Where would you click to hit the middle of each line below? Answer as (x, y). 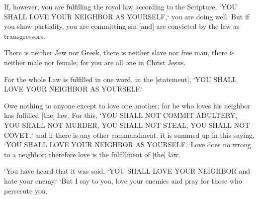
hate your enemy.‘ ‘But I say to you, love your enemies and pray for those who (123, 180)
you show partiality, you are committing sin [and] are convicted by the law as (122, 26)
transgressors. (25, 36)
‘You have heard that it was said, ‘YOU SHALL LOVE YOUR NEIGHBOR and (127, 171)
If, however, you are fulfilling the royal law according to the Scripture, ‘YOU (121, 6)
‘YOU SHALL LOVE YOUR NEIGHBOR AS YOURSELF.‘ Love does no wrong (128, 145)
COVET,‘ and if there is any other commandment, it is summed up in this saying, (129, 135)
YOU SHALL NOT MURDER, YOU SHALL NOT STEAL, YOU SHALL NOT (127, 125)
